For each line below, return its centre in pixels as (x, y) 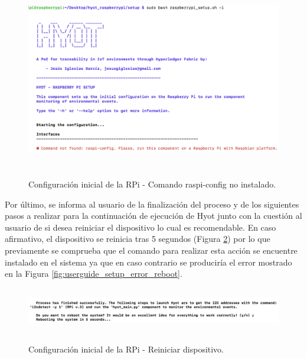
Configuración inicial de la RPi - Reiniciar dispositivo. (126, 349)
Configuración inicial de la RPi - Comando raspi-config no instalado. (152, 184)
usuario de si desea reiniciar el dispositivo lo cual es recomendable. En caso (141, 227)
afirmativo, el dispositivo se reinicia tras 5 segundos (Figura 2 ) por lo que (138, 239)
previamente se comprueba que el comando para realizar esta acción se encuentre (151, 250)
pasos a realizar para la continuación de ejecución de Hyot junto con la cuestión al (153, 216)
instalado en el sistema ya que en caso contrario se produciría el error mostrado (148, 262)
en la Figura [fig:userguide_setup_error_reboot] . (94, 274)
